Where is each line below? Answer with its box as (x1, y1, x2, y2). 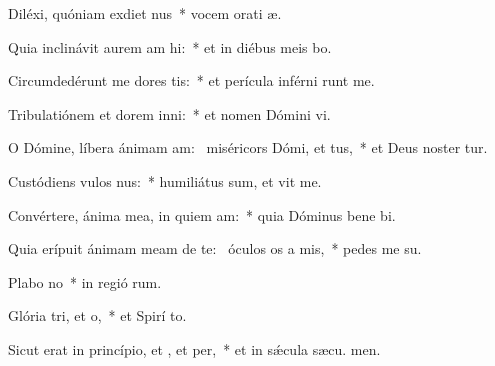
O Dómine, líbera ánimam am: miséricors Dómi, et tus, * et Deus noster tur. (8, 137, 488, 158)
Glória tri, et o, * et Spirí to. (8, 305, 187, 326)
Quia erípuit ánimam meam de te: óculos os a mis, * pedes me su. (8, 238, 422, 259)
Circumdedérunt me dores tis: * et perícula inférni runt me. (8, 70, 375, 91)
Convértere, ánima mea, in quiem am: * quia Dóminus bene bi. (8, 204, 396, 225)
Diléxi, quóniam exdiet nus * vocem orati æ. (8, 3, 282, 23)
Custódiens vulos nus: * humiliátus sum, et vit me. (8, 170, 322, 191)
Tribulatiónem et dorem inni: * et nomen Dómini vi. (8, 103, 331, 124)
